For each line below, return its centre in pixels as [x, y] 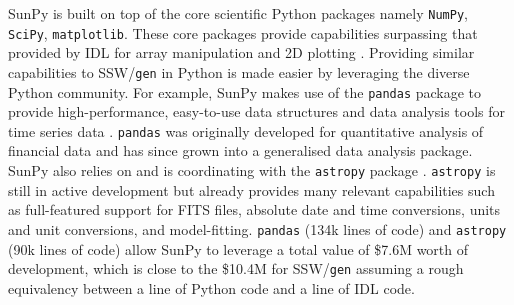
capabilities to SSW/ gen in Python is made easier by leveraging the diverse [239, 71]
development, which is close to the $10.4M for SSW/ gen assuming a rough [236, 268]
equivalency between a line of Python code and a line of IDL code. [211, 287]
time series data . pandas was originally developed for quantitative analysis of [246, 130]
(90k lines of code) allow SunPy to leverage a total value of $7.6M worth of [238, 248]
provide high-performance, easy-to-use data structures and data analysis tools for [257, 111]
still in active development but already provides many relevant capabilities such [251, 189]
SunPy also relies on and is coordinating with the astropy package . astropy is [252, 170]
